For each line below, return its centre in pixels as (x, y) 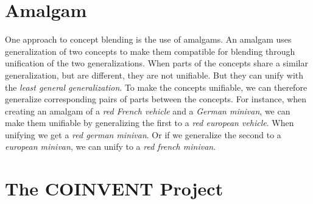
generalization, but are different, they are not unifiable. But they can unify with (154, 75)
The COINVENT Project (114, 188)
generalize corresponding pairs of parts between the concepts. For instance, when (156, 99)
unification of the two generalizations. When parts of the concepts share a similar (156, 63)
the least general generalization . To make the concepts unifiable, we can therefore (156, 87)
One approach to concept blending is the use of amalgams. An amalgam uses (148, 39)
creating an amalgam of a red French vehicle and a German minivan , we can (148, 111)
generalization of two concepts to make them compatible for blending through (150, 51)
